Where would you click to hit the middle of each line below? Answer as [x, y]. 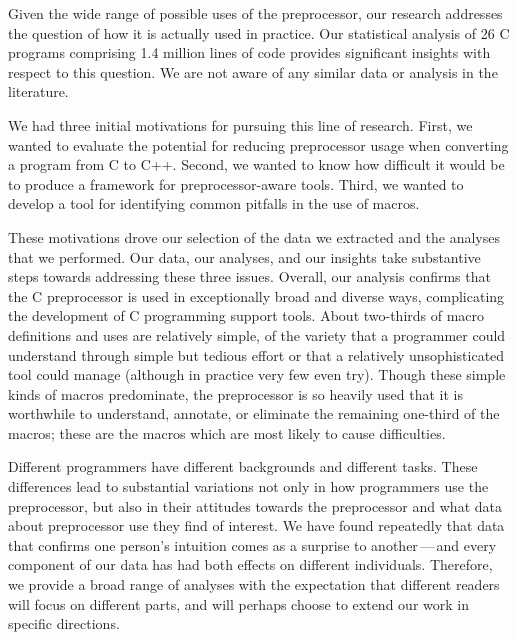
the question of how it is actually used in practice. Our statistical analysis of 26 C [259, 32]
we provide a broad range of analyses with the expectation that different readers [254, 584]
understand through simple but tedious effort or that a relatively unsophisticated [256, 354]
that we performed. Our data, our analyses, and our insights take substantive [244, 256]
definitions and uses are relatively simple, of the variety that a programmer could [257, 334]
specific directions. [64, 623]
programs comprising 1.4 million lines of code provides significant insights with [249, 52]
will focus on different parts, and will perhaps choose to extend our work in [238, 603]
